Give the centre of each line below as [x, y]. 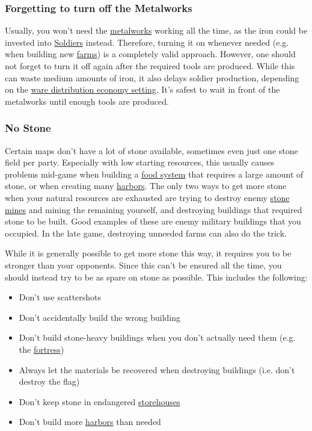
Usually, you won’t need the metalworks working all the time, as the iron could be [156, 30]
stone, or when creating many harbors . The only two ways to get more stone [146, 186]
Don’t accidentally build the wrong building [100, 317]
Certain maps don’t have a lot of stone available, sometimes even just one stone [151, 150]
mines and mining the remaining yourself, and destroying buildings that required [154, 209]
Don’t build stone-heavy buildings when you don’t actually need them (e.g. [157, 337]
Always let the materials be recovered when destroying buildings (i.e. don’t [157, 369]
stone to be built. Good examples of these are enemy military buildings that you [153, 221]
